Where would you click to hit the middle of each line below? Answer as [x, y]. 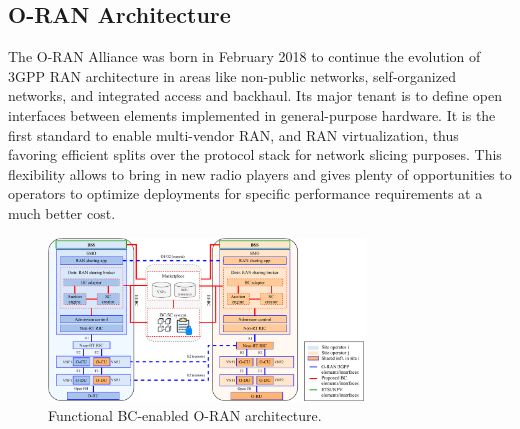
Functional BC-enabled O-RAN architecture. [185, 414]
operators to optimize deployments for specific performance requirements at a [245, 193]
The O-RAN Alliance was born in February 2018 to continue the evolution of [244, 56]
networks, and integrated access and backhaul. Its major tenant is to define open [255, 95]
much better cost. [62, 212]
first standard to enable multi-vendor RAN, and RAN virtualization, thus [233, 134]
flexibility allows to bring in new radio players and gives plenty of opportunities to [260, 173]
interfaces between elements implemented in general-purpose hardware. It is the [252, 114]
